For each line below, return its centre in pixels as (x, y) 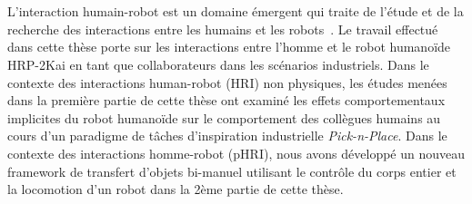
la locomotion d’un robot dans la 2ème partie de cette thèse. (176, 189)
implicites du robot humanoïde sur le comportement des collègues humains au (224, 117)
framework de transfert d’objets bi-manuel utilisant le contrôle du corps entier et (232, 171)
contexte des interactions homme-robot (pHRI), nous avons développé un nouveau (236, 153)
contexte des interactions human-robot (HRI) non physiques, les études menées (227, 82)
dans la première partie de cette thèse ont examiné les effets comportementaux (226, 100)
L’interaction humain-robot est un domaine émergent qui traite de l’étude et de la (236, 11)
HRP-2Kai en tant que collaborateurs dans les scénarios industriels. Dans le (218, 64)
